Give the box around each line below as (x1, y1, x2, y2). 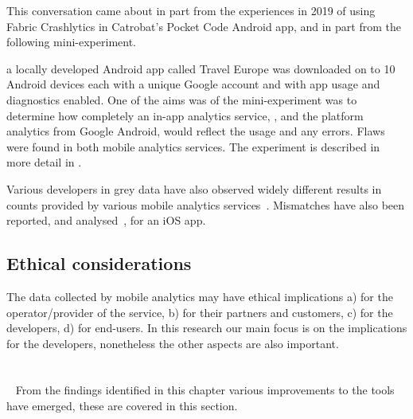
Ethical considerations (6, 251, 192, 276)
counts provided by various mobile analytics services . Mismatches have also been (6, 196, 405, 213)
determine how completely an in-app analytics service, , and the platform (6, 107, 364, 123)
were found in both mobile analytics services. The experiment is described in (6, 138, 380, 155)
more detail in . (6, 154, 82, 170)
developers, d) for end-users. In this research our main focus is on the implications (6, 319, 407, 336)
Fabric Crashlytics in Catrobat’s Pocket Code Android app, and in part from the (6, 18, 401, 34)
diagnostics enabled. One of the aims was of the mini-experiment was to (6, 91, 357, 108)
